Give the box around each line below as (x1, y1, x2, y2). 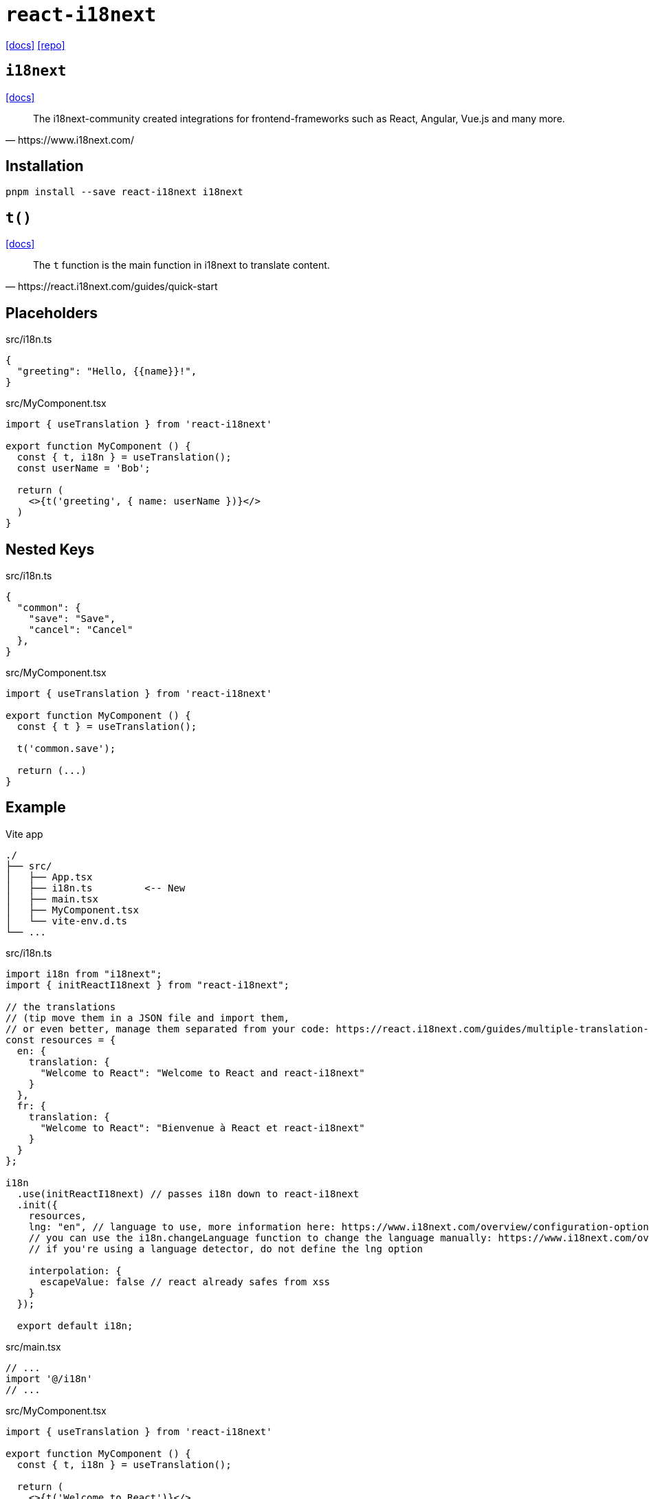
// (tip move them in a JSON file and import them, (5, 1012, 290, 1023)
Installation (5, 157, 84, 175)
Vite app (5, 828, 43, 840)
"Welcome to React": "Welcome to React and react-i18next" (40, 1067, 365, 1078)
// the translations (5, 1001, 116, 1012)
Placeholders (5, 304, 98, 322)
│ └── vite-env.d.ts (5, 915, 128, 926)
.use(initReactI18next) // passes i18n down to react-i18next (16, 1188, 360, 1199)
